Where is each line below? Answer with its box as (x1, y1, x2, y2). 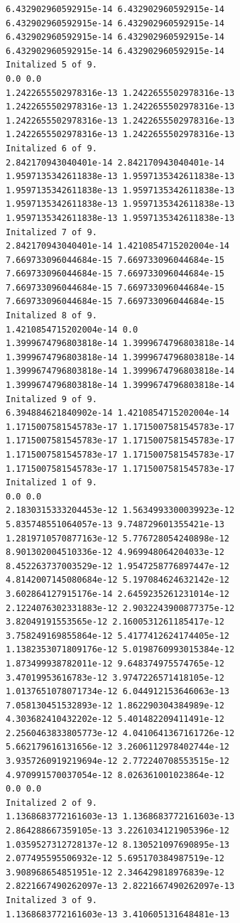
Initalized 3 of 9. (6, 895, 97, 905)
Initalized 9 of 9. (6, 394, 97, 404)
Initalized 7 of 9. (6, 227, 97, 237)
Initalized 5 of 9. (6, 60, 97, 70)
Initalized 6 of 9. (6, 143, 97, 153)
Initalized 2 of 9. (6, 797, 97, 808)
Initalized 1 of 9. (6, 477, 97, 488)
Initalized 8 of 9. (6, 311, 97, 321)
